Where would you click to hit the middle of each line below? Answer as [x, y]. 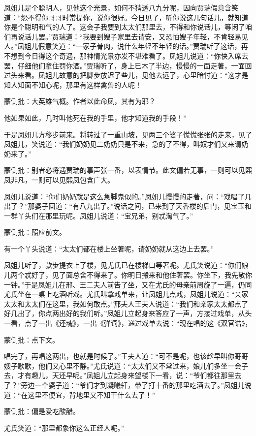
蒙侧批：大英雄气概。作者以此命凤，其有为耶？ [80, 101]
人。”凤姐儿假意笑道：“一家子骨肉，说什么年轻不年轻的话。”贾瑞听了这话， [123, 46]
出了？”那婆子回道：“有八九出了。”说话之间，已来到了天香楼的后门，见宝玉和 [128, 206]
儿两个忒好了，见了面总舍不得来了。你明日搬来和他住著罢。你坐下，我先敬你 [128, 275]
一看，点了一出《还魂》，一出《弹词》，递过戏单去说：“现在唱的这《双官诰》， [128, 323]
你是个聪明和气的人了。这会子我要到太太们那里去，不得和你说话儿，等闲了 [125, 27]
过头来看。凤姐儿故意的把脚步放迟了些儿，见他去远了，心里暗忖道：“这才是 [126, 75]
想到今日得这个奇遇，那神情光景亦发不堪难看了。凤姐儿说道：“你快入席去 [129, 55]
